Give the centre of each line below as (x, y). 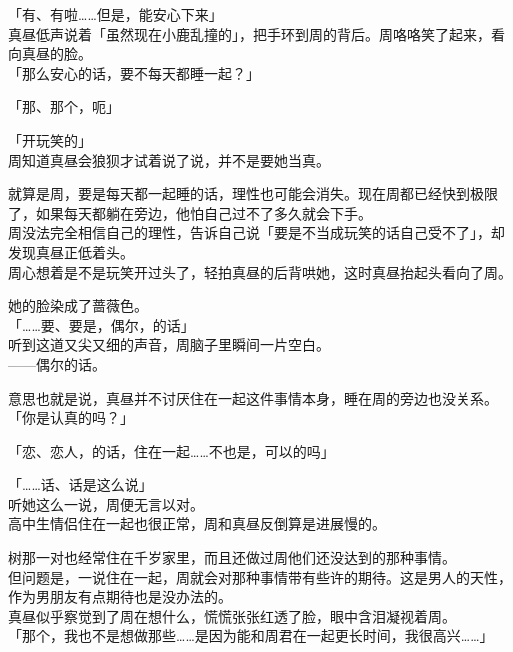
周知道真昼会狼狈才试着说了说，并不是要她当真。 (169, 159)
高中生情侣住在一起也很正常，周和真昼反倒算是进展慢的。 (197, 523)
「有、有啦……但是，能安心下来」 (115, 14)
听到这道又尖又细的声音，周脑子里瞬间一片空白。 (169, 344)
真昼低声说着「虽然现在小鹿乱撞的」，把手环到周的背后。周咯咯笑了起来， (249, 33)
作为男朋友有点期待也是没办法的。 (120, 596)
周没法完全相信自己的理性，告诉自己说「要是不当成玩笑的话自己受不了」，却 (256, 232)
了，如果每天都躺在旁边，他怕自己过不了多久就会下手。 (190, 212)
